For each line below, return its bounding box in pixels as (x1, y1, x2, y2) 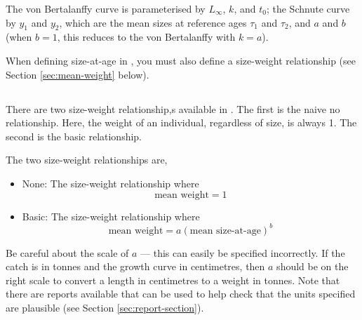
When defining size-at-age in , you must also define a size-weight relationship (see (6, 53, 356, 67)
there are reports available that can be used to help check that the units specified (6, 286, 356, 301)
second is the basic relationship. (6, 128, 142, 143)
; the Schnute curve (266, 1, 350, 15)
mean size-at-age (189, 225, 261, 236)
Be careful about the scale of (6, 245, 129, 260)
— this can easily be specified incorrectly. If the (140, 245, 345, 260)
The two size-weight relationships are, (6, 152, 168, 167)
